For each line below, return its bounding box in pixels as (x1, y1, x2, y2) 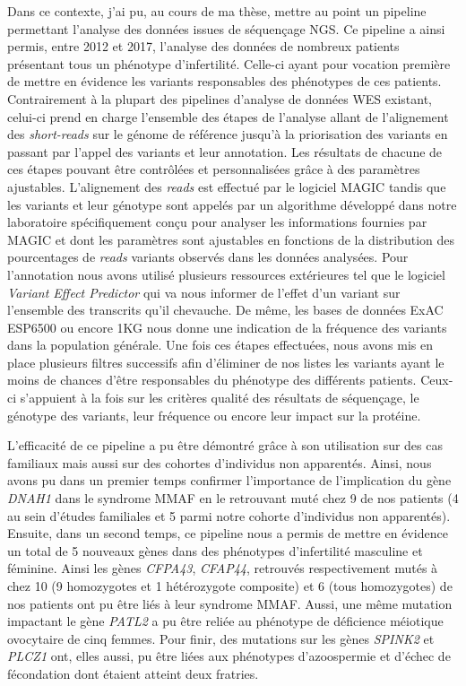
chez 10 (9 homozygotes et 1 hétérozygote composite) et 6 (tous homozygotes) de (7, 577, 453, 595)
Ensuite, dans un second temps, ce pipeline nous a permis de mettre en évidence (7, 524, 448, 543)
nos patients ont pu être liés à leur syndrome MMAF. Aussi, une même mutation (7, 594, 453, 612)
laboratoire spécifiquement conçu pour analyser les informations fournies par (7, 213, 427, 231)
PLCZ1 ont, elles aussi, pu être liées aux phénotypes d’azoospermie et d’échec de (7, 647, 451, 665)
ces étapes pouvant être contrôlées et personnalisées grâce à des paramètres (7, 160, 420, 178)
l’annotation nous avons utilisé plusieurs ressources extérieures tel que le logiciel (7, 265, 445, 283)
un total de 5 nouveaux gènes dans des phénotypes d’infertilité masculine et (7, 541, 423, 560)
